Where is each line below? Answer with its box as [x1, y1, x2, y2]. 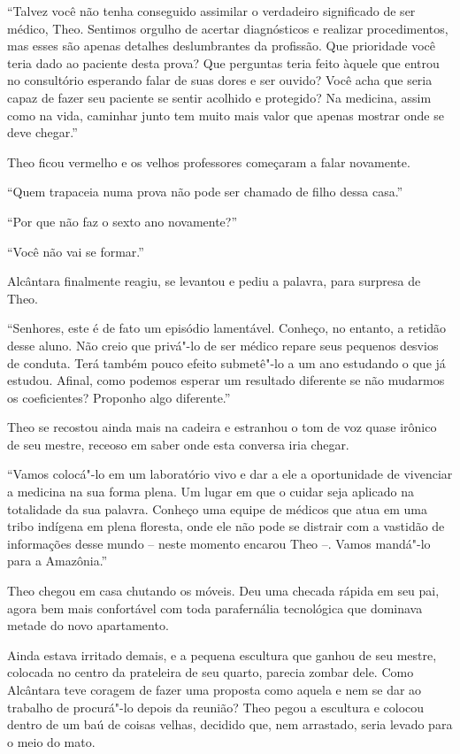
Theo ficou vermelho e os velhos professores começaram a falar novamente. [7, 152, 410, 171]
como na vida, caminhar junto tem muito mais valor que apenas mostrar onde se [7, 105, 444, 124]
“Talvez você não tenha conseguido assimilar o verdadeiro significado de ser [7, 2, 416, 19]
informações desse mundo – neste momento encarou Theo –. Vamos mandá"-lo [7, 534, 431, 552]
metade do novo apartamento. [7, 616, 169, 635]
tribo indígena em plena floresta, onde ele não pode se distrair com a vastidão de [7, 517, 445, 535]
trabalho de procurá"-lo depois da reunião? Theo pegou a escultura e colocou [7, 697, 425, 716]
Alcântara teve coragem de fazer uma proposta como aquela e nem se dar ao [7, 681, 422, 698]
